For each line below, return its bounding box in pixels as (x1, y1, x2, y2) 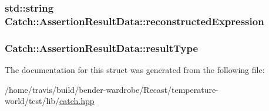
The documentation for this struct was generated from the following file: (5, 63, 265, 75)
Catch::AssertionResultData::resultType (5, 40, 199, 55)
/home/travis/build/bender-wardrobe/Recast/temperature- (5, 83, 218, 95)
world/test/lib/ (5, 95, 60, 107)
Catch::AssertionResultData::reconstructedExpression (5, 13, 264, 28)
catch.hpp (59, 95, 95, 107)
